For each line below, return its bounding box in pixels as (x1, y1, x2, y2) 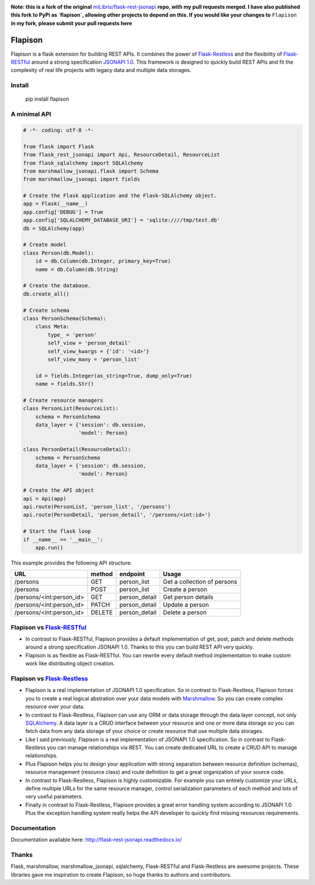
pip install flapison (25, 95, 69, 102)
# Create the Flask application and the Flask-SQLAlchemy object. (23, 192, 217, 199)
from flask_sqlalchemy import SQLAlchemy (23, 160, 143, 166)
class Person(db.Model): (23, 249, 94, 256)
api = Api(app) (23, 495, 66, 502)
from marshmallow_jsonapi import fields (23, 176, 140, 182)
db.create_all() (23, 290, 70, 297)
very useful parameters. (25, 793, 83, 800)
